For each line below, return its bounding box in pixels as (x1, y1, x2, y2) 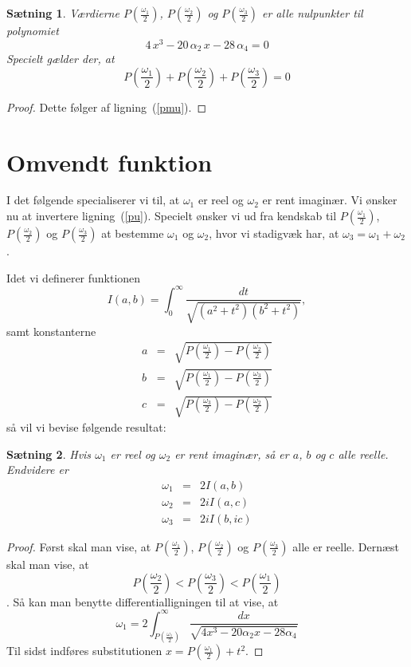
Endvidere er (6, 461, 68, 478)
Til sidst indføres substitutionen (6, 642, 162, 659)
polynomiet (6, 22, 59, 38)
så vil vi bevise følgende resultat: (6, 419, 166, 436)
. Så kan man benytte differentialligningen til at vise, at (6, 593, 279, 610)
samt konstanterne (6, 322, 96, 339)
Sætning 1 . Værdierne (6, 5, 119, 21)
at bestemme (101, 225, 164, 242)
